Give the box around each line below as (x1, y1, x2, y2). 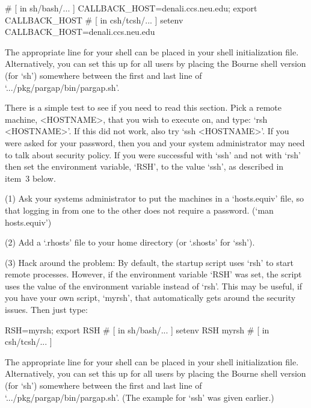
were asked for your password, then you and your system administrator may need (5, 136, 305, 149)
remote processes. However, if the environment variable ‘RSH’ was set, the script (5, 268, 302, 280)
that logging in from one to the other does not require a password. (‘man (5, 203, 274, 216)
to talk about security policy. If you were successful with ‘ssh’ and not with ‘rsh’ (5, 148, 301, 161)
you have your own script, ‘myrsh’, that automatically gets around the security (5, 291, 296, 304)
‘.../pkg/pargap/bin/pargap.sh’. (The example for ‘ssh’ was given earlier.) (5, 391, 274, 403)
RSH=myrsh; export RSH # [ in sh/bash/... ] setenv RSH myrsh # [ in (5, 323, 269, 336)
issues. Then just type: (5, 303, 88, 316)
